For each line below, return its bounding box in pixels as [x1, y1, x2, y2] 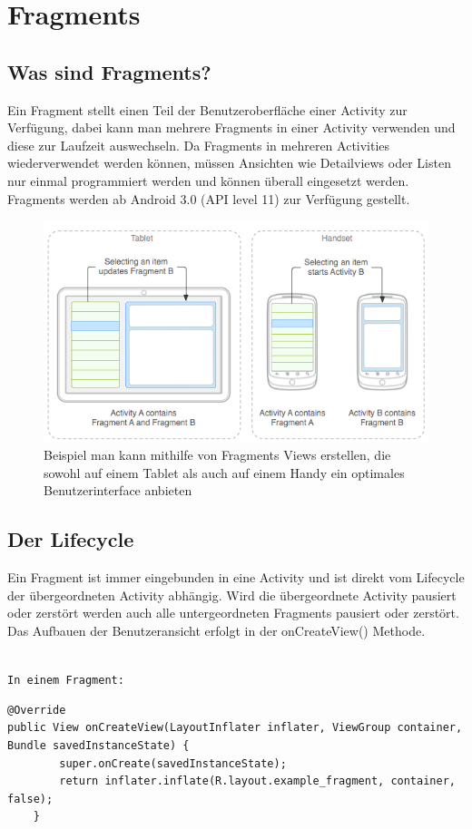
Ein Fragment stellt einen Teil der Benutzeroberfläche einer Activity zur [7, 100, 408, 119]
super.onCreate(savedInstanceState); [59, 756, 287, 770]
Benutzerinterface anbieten [44, 481, 192, 500]
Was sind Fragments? [7, 57, 211, 85]
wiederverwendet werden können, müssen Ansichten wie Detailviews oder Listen [7, 153, 451, 172]
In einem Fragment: [7, 674, 124, 688]
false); [7, 792, 54, 805]
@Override [7, 703, 66, 717]
